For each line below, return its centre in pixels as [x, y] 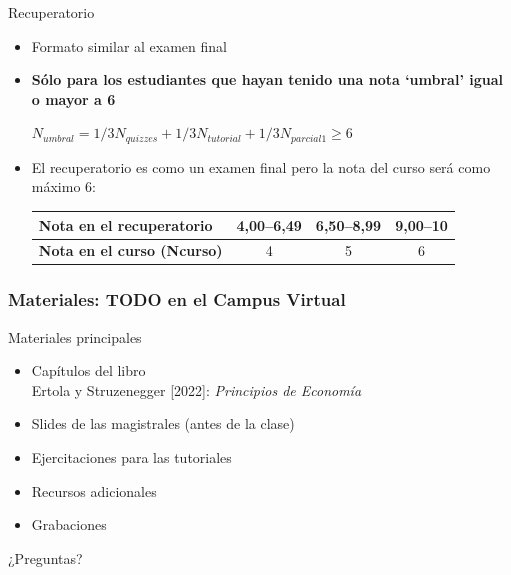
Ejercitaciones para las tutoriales [131, 457]
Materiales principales [75, 336]
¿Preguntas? [45, 557]
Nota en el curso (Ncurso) [130, 250]
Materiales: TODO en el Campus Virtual [177, 299]
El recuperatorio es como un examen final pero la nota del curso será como [261, 166]
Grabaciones [69, 524]
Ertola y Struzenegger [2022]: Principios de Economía [196, 389]
